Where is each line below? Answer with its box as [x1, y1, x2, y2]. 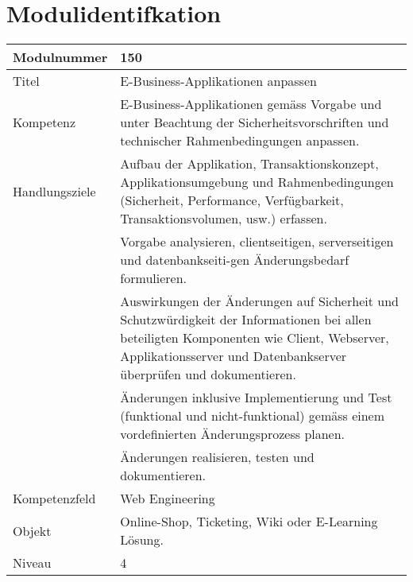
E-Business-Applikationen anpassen [120, 72, 317, 91]
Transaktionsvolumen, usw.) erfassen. [120, 209, 327, 228]
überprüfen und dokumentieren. [120, 365, 296, 384]
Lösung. [120, 530, 164, 549]
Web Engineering [120, 489, 215, 508]
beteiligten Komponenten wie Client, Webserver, [120, 328, 389, 347]
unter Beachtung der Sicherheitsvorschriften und [120, 113, 389, 132]
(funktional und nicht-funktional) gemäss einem [120, 406, 385, 425]
